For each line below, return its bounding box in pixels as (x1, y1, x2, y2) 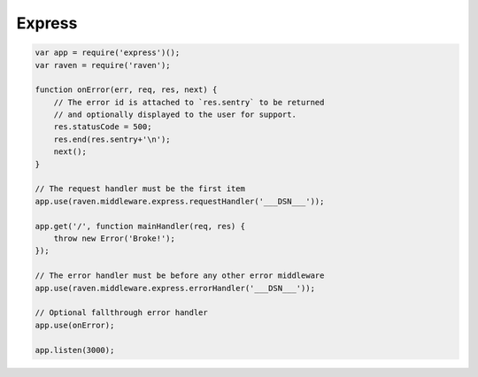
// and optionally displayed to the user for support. (53, 110, 297, 119)
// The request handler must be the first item (35, 184, 245, 194)
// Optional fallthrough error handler (35, 308, 208, 318)
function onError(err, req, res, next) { (35, 85, 218, 95)
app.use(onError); (35, 319, 115, 330)
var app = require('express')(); (35, 48, 181, 58)
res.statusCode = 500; (53, 122, 152, 132)
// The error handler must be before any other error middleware (35, 271, 325, 281)
